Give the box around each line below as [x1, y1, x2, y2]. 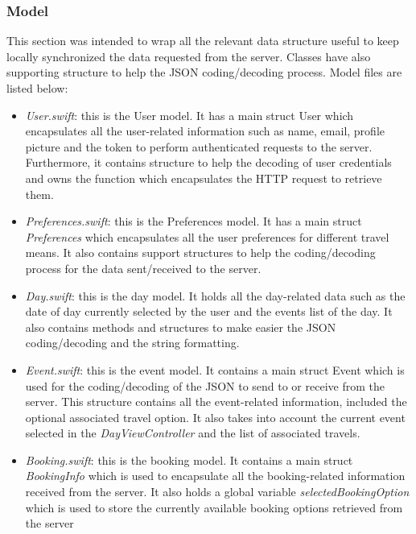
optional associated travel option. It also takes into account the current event [25, 408, 406, 425]
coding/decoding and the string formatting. [25, 334, 240, 351]
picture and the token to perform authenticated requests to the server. [25, 138, 373, 155]
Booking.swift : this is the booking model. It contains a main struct [25, 451, 353, 468]
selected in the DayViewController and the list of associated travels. [25, 424, 360, 441]
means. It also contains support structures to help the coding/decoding [25, 244, 376, 261]
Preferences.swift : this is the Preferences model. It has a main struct [25, 213, 362, 230]
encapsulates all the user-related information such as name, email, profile [25, 122, 385, 139]
